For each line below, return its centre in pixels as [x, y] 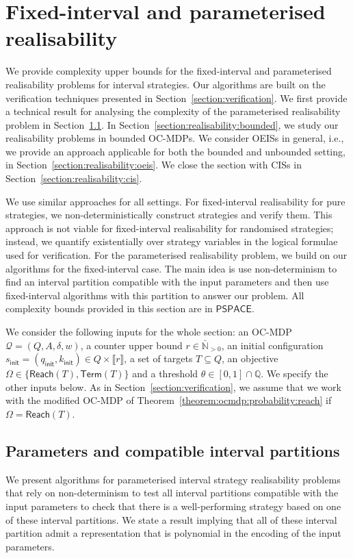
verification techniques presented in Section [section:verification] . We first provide [176, 98]
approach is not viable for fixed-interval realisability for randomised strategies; [170, 228]
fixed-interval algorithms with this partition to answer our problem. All [155, 295]
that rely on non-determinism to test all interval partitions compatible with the [172, 493]
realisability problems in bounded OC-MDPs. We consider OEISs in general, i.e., [175, 138]
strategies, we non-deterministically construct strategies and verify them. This [169, 215]
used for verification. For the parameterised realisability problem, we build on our [176, 255]
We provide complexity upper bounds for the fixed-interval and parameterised [169, 71]
